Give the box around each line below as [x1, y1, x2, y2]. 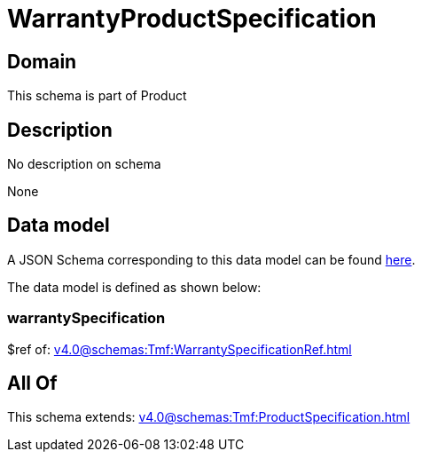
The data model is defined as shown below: [7, 279, 262, 295]
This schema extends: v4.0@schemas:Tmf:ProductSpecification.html [7, 409, 410, 425]
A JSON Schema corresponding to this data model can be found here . [7, 251, 416, 267]
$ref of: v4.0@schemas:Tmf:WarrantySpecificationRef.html [7, 341, 352, 357]
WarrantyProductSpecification [7, 4, 377, 34]
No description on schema [7, 156, 161, 172]
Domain [7, 50, 77, 73]
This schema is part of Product [7, 88, 187, 104]
